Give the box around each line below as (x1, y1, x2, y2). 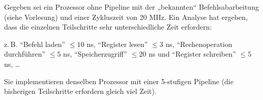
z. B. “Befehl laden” (4, 38, 65, 49)
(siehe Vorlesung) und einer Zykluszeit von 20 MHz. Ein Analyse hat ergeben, (4, 11, 248, 22)
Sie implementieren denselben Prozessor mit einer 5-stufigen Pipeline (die (4, 76, 234, 86)
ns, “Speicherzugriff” (63, 48, 127, 59)
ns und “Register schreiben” (148, 48, 236, 59)
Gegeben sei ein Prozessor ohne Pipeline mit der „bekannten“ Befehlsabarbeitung (4, 2, 259, 12)
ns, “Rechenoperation (165, 38, 232, 49)
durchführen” (4, 48, 45, 59)
